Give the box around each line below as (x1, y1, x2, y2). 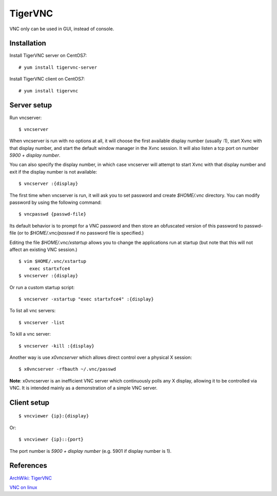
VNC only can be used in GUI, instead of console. (9, 26, 114, 32)
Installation (9, 39, 46, 48)
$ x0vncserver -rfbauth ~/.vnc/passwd (18, 366, 116, 372)
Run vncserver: (9, 115, 42, 121)
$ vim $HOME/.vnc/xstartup (18, 258, 87, 264)
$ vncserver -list (18, 319, 65, 326)
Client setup (9, 398, 50, 407)
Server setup (9, 101, 52, 110)
